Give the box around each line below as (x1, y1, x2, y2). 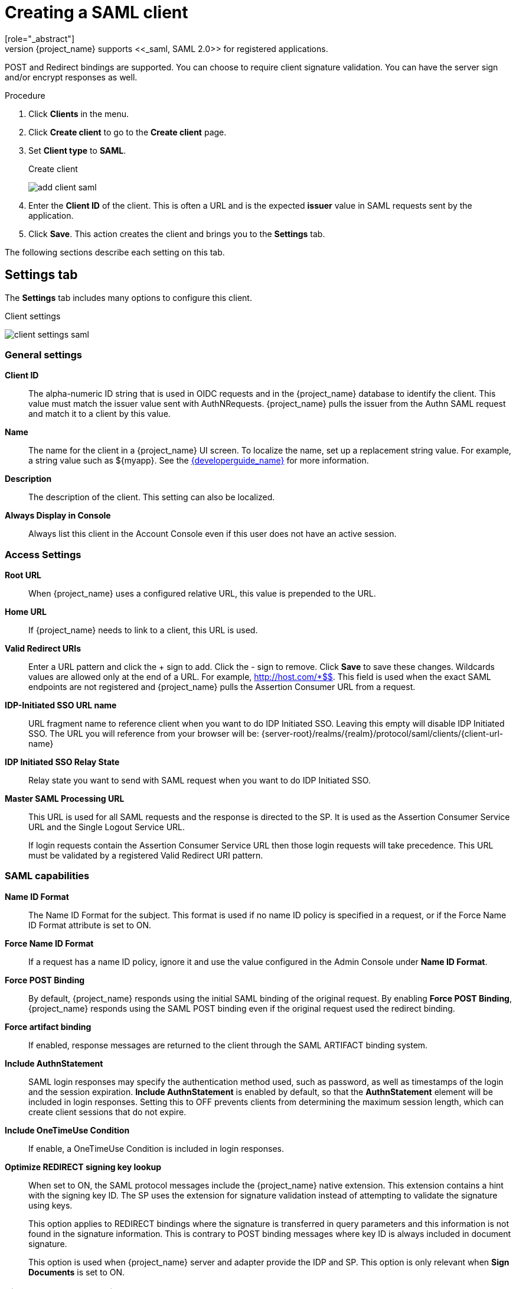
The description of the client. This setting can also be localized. (28, 492, 275, 503)
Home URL (5, 607, 47, 617)
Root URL (5, 570, 41, 581)
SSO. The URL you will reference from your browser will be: (28, 728, 259, 739)
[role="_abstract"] (5, 33, 75, 44)
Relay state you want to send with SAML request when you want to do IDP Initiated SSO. (28, 775, 371, 786)
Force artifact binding (5, 1021, 92, 1032)
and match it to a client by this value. (28, 409, 171, 419)
